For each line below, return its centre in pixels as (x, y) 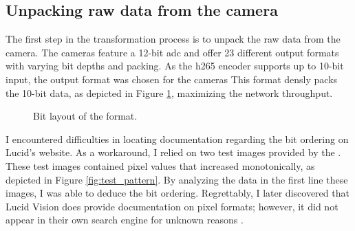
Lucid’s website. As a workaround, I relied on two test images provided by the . (173, 152)
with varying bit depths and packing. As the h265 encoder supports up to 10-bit (175, 66)
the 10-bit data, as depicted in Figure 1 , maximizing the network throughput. (169, 92)
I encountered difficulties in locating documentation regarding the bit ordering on (177, 139)
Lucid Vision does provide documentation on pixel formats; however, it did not (172, 206)
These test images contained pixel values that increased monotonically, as (160, 165)
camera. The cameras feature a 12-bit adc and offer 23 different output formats (172, 52)
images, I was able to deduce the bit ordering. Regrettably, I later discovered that (177, 193)
